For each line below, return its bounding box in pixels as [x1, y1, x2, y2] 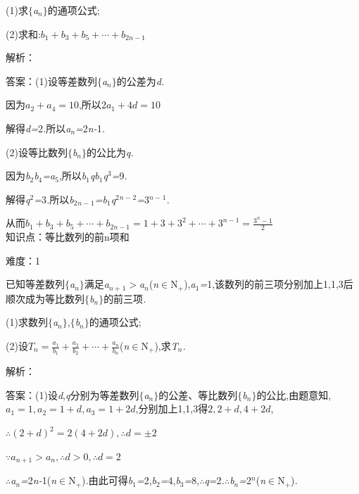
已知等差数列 [6, 277, 65, 291]
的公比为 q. [87, 144, 134, 159]
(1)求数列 [6, 315, 48, 329]
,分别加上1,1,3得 [135, 401, 208, 416]
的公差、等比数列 [158, 387, 238, 402]
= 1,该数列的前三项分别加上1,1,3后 [199, 277, 353, 291]
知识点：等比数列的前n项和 [6, 229, 130, 244]
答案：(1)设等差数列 [6, 73, 97, 88]
